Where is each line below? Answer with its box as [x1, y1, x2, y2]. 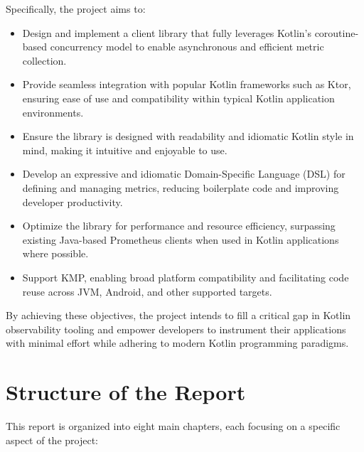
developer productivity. [22, 194, 123, 209]
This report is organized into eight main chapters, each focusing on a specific [6, 419, 341, 433]
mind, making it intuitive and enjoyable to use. [22, 142, 227, 157]
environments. [22, 104, 84, 119]
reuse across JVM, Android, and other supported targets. [22, 284, 272, 298]
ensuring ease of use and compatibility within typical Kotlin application [22, 90, 335, 105]
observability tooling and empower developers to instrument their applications [6, 321, 346, 336]
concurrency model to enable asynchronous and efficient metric [50, 39, 324, 54]
